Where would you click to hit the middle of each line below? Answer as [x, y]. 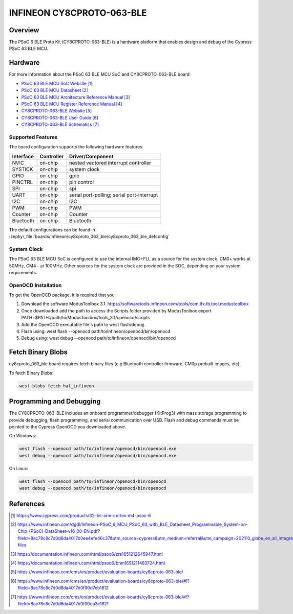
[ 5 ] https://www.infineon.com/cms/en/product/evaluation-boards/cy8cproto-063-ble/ [97, 572]
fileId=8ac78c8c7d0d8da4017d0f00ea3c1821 [63, 603]
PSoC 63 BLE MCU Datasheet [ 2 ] [55, 90]
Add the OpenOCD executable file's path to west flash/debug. [84, 324]
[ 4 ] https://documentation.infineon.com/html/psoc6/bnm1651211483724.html [88, 563]
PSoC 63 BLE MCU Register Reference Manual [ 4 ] [72, 104]
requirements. [23, 272]
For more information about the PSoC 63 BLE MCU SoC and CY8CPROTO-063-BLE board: [100, 74]
